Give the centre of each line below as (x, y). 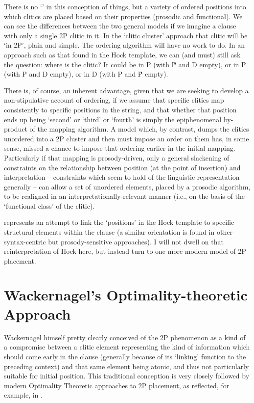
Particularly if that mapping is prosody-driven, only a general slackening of (117, 157)
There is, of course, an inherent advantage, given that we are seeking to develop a (126, 90)
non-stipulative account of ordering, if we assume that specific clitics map (114, 100)
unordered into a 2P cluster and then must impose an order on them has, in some (127, 138)
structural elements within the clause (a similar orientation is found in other (118, 232)
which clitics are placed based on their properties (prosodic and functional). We (123, 16)
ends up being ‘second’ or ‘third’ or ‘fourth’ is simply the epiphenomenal (113, 119)
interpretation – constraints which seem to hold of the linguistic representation (122, 177)
